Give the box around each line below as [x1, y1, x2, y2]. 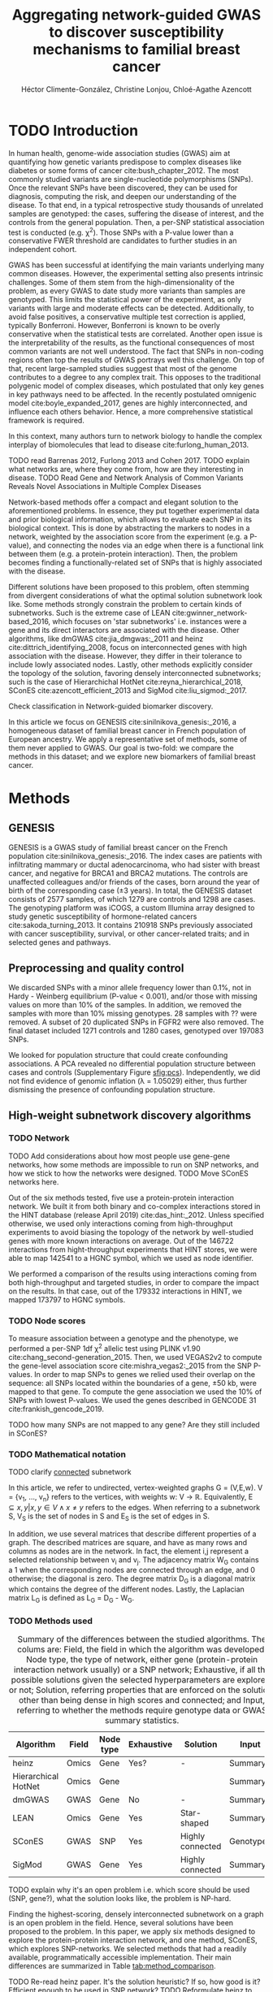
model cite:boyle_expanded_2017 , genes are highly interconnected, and [8, 398, 248, 408]
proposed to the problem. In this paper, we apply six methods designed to [8, 1927, 256, 1937]
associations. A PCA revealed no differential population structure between [8, 1059, 256, 1069]
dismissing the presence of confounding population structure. [8, 1085, 215, 1094]
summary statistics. [104, 1715, 180, 1726]
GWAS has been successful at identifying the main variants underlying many [8, 260, 265, 270]
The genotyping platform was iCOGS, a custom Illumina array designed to [8, 903, 255, 913]
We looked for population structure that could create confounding [8, 1050, 228, 1060]
